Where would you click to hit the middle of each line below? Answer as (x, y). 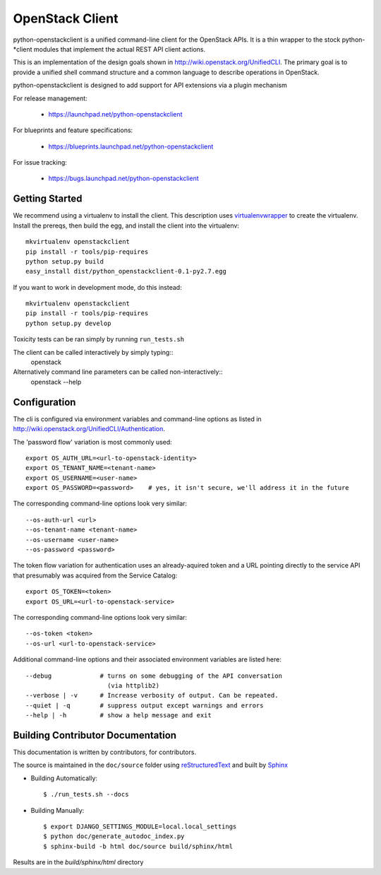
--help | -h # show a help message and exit (119, 715)
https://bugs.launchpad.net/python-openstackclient (123, 178)
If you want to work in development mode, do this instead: (98, 287)
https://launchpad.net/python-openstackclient (115, 114)
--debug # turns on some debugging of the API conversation (154, 676)
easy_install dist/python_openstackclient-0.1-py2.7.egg (126, 271)
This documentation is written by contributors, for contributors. (105, 752)
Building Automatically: (64, 778)
